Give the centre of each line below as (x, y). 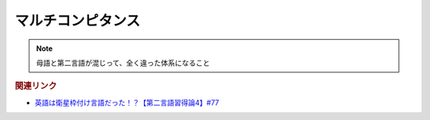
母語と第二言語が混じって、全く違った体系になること (123, 63)
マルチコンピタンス (78, 21)
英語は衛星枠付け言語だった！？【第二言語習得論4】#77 (127, 103)
